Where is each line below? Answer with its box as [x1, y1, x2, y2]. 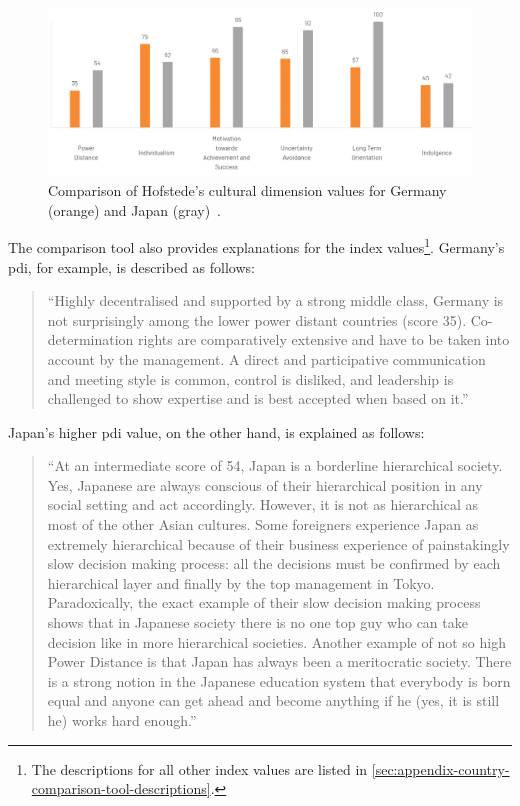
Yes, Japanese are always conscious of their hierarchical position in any [47, 474, 483, 495]
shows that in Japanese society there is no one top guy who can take [47, 612, 468, 633]
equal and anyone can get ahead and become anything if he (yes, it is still [47, 690, 500, 711]
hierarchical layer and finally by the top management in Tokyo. [47, 572, 435, 593]
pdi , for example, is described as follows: [8, 256, 255, 277]
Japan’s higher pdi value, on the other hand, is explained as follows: [8, 421, 425, 442]
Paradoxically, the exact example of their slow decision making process [47, 592, 481, 613]
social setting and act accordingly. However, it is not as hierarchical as [47, 494, 479, 515]
